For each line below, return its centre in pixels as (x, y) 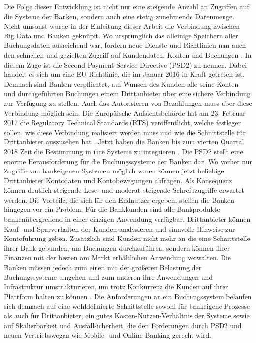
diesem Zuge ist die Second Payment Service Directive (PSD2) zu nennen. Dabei (126, 64)
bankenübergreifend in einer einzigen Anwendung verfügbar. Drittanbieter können (127, 219)
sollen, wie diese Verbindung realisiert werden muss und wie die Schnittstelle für (125, 132)
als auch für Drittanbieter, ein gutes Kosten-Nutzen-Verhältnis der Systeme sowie (127, 315)
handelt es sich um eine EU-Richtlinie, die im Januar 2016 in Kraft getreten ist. (124, 74)
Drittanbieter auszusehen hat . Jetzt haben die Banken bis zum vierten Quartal (124, 142)
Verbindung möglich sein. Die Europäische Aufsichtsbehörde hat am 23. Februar (125, 113)
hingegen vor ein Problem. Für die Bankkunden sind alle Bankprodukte (112, 209)
